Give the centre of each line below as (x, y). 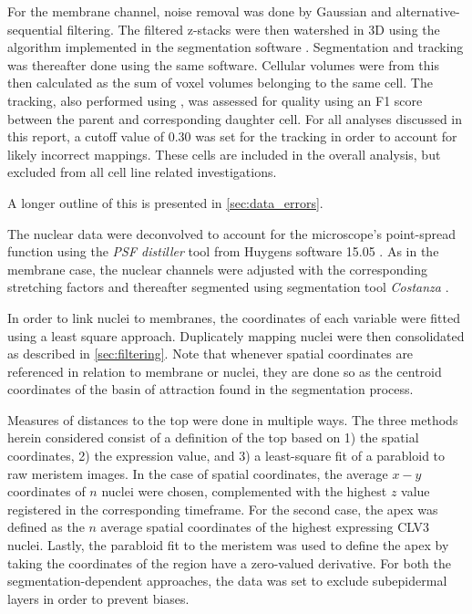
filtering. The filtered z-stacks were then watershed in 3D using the (253, 29)
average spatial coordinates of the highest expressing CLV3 (265, 527)
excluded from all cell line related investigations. (142, 172)
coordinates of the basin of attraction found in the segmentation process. (210, 389)
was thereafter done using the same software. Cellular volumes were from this (223, 64)
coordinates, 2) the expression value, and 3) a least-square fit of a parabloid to (226, 456)
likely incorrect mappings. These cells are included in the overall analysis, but (224, 154)
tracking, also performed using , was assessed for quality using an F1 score (215, 100)
